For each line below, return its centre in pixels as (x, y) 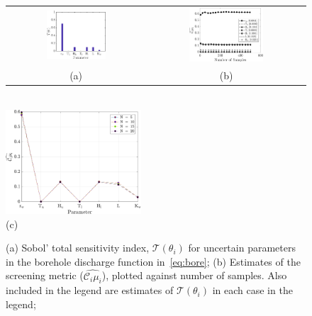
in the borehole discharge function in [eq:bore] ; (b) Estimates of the (153, 261)
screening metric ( (45, 275)
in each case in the (252, 290)
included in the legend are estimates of (90, 290)
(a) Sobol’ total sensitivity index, (78, 248)
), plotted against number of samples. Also (194, 275)
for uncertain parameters (242, 248)
